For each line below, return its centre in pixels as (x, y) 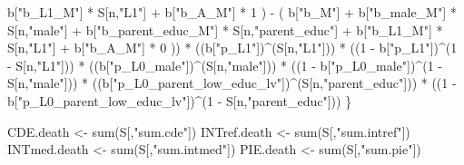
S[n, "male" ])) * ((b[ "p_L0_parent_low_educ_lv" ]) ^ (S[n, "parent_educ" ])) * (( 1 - (232, 83)
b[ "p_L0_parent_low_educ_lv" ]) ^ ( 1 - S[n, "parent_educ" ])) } (180, 100)
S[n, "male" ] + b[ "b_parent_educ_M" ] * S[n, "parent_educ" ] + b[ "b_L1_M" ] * (225, 29)
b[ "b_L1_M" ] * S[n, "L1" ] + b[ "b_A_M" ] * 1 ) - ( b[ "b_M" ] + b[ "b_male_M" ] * (232, 12)
